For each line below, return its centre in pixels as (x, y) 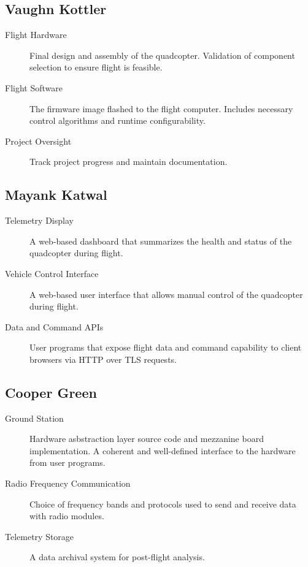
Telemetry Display (39, 220)
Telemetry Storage (40, 536)
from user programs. (67, 462)
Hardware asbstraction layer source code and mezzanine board (147, 439)
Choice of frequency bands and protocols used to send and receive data (163, 504)
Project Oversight (38, 141)
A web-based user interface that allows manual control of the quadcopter (166, 294)
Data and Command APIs (54, 326)
